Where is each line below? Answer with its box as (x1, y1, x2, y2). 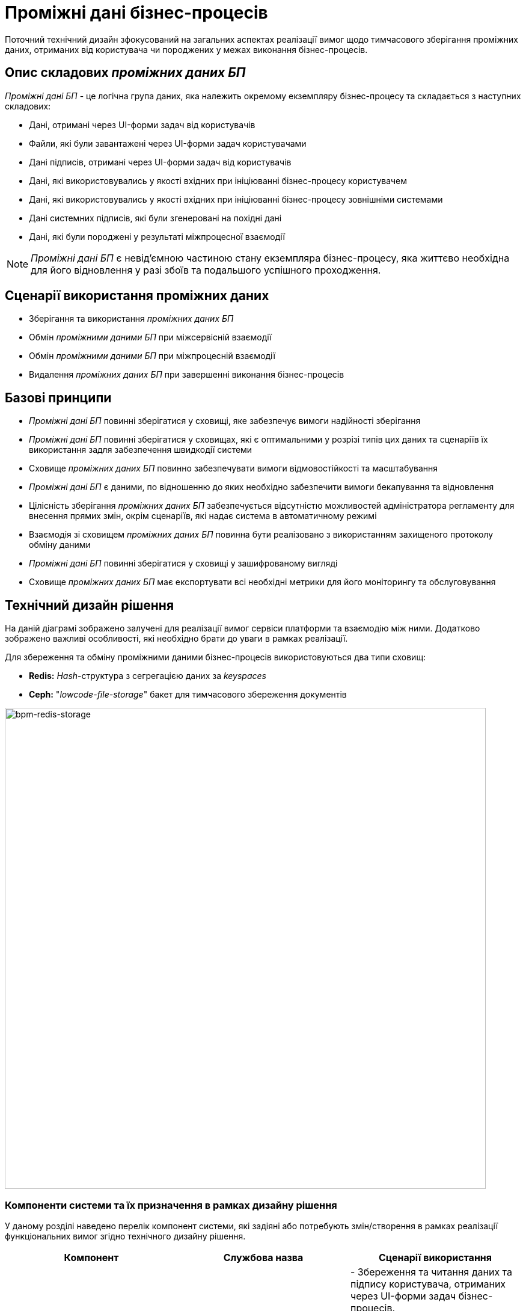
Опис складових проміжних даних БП (5, 65, 246, 81)
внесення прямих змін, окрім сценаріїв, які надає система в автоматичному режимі (29, 511, 377, 521)
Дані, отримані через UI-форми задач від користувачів (29, 119, 255, 130)
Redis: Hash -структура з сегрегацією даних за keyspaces (29, 671, 266, 681)
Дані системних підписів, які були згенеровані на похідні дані (29, 212, 282, 223)
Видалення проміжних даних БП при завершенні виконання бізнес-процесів (29, 369, 344, 380)
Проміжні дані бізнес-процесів (5, 2, 268, 23)
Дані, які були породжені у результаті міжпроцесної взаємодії (29, 231, 285, 242)
